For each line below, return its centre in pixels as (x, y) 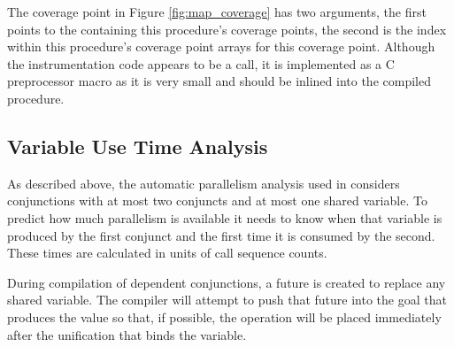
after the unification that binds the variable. (127, 334)
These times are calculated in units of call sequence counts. (167, 253)
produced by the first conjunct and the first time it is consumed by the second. (221, 235)
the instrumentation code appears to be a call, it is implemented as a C (201, 63)
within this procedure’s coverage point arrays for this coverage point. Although (221, 46)
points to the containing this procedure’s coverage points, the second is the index (227, 29)
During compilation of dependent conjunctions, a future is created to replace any (227, 282)
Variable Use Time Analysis (138, 146)
